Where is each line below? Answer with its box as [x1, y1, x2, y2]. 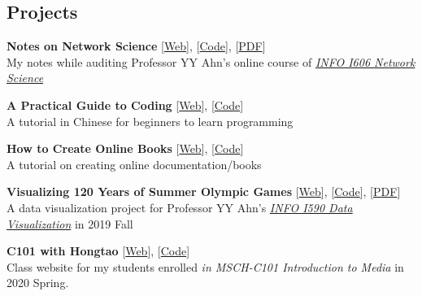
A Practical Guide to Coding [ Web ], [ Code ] [7, 96, 244, 113]
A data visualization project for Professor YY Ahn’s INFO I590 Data [7, 198, 353, 215]
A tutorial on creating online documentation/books [7, 155, 262, 172]
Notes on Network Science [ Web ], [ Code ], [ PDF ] [7, 37, 266, 54]
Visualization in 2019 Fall [7, 215, 133, 232]
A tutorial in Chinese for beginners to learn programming [7, 112, 294, 129]
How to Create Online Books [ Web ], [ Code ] [7, 140, 244, 157]
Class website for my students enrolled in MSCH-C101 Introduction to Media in [7, 258, 404, 275]
